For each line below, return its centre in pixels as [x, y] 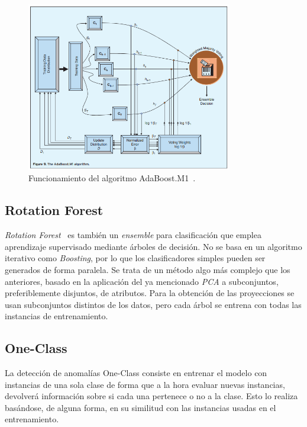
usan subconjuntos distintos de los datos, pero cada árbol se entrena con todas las [153, 304]
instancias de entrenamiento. [56, 316]
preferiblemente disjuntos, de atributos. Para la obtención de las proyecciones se [150, 293]
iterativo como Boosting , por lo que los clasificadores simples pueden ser [135, 258]
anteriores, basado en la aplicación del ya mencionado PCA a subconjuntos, [142, 281]
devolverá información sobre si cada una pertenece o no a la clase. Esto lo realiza [151, 396]
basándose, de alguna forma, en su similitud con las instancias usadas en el [140, 407]
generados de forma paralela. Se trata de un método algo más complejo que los [148, 269]
